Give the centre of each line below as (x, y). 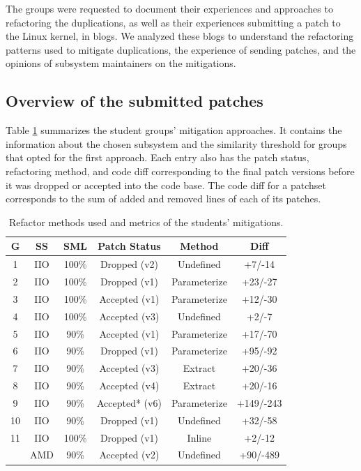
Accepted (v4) (129, 386)
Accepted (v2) (129, 455)
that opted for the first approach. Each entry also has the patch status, (158, 157)
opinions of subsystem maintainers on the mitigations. (121, 63)
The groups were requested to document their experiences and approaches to (169, 8)
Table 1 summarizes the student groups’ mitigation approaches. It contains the (174, 130)
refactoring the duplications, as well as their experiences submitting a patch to (173, 22)
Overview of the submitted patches (135, 101)
